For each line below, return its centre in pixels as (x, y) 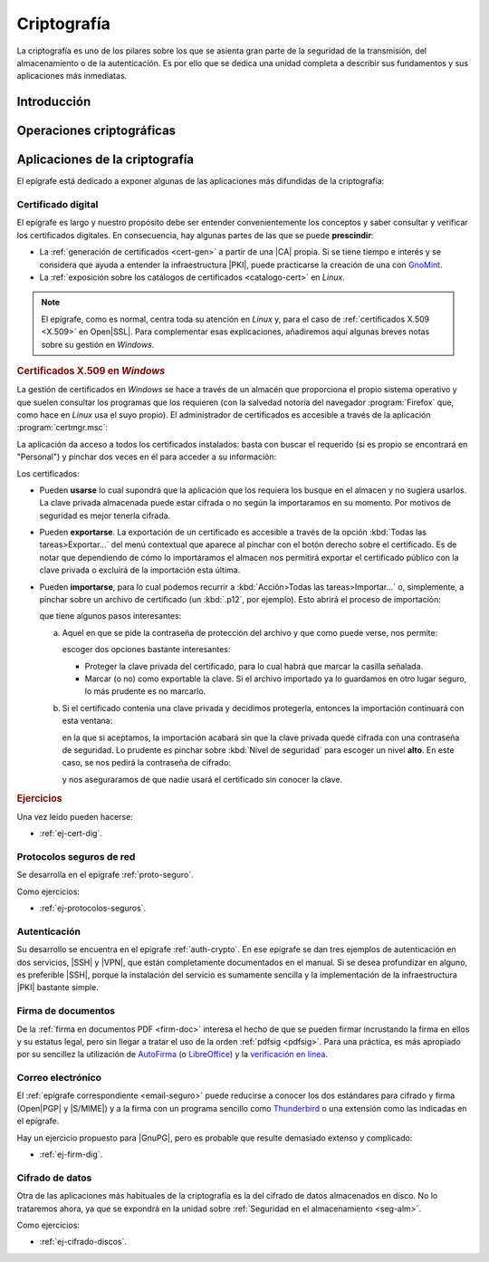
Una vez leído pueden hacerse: (75, 816)
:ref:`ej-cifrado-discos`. (83, 1242)
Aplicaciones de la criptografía (105, 160)
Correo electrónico (59, 1078)
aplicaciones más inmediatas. (72, 76)
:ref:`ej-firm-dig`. (71, 1154)
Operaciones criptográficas (96, 131)
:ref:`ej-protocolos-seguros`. (93, 908)
